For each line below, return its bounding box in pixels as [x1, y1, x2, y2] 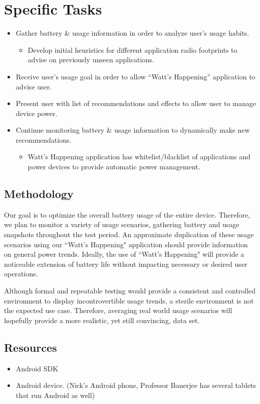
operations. [4, 268, 38, 279]
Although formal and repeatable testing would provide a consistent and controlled [4, 285, 256, 296]
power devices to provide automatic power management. [28, 161, 200, 172]
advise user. [16, 81, 52, 91]
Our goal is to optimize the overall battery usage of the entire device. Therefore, [4, 209, 250, 220]
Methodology [4, 186, 74, 201]
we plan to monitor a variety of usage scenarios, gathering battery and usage [4, 219, 239, 230]
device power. [16, 108, 58, 118]
